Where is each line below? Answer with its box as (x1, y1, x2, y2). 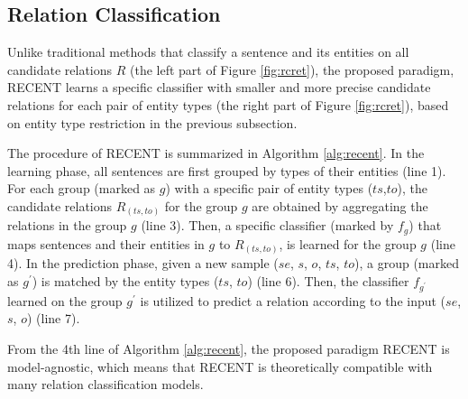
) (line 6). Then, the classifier (247, 272, 409, 291)
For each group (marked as (7, 179, 156, 198)
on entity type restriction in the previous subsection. (7, 113, 298, 132)
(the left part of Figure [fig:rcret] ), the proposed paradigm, (129, 60, 454, 79)
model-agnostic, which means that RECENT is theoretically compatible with (7, 357, 433, 376)
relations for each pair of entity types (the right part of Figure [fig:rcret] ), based (7, 95, 449, 114)
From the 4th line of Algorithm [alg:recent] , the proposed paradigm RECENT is (7, 339, 450, 357)
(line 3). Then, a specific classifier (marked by (141, 216, 394, 235)
